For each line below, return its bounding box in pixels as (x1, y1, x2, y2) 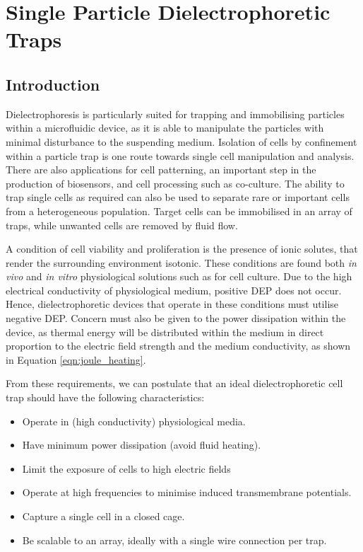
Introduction (6, 73, 100, 95)
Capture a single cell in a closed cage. (22, 509, 185, 524)
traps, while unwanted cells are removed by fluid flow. (6, 217, 238, 232)
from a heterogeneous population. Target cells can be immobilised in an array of (6, 203, 352, 218)
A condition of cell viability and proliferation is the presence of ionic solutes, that (6, 241, 358, 256)
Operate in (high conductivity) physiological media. (22, 413, 246, 428)
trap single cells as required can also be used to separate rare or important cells (6, 190, 350, 205)
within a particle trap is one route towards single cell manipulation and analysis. (6, 148, 355, 163)
